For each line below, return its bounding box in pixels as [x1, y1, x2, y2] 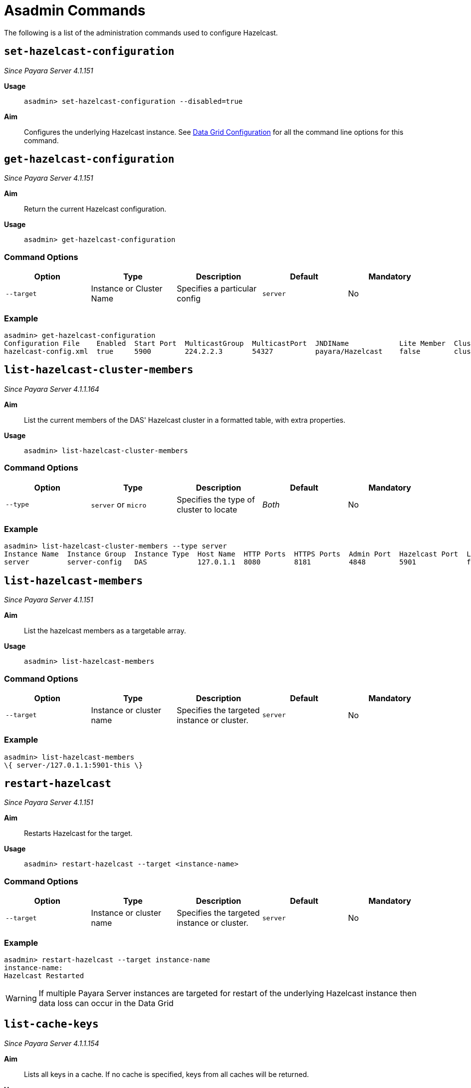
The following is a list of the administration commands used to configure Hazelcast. [4, 28, 278, 37]
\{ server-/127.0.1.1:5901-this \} [4, 761, 143, 769]
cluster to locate [177, 504, 237, 515]
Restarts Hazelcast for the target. [24, 829, 133, 838]
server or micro [91, 499, 147, 510]
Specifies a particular [177, 283, 256, 294]
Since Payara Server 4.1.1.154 [4, 1039, 99, 1048]
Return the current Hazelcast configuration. [24, 205, 167, 214]
